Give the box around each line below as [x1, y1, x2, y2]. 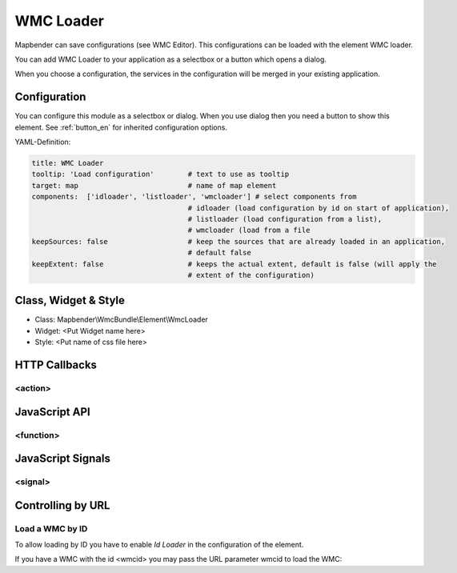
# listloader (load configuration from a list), [187, 214, 383, 223]
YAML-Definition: [14, 137, 71, 147]
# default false [187, 248, 251, 258]
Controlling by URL [14, 499, 110, 512]
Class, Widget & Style [14, 294, 126, 307]
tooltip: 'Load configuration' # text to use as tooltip [31, 170, 290, 179]
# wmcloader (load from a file [187, 226, 311, 235]
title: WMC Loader [31, 158, 104, 167]
